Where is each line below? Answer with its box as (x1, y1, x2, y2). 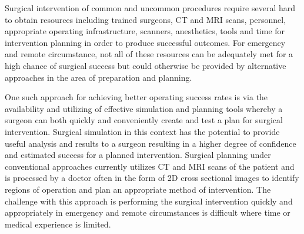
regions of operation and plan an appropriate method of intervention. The (5, 183, 271, 195)
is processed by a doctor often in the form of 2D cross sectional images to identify (5, 172, 299, 184)
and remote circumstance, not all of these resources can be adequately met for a (5, 48, 293, 60)
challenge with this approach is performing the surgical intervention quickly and (5, 195, 293, 207)
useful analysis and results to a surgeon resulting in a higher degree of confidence (5, 137, 296, 149)
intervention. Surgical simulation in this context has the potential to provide (5, 125, 280, 137)
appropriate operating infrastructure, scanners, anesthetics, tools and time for (5, 25, 285, 37)
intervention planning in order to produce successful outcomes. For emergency (5, 36, 286, 48)
